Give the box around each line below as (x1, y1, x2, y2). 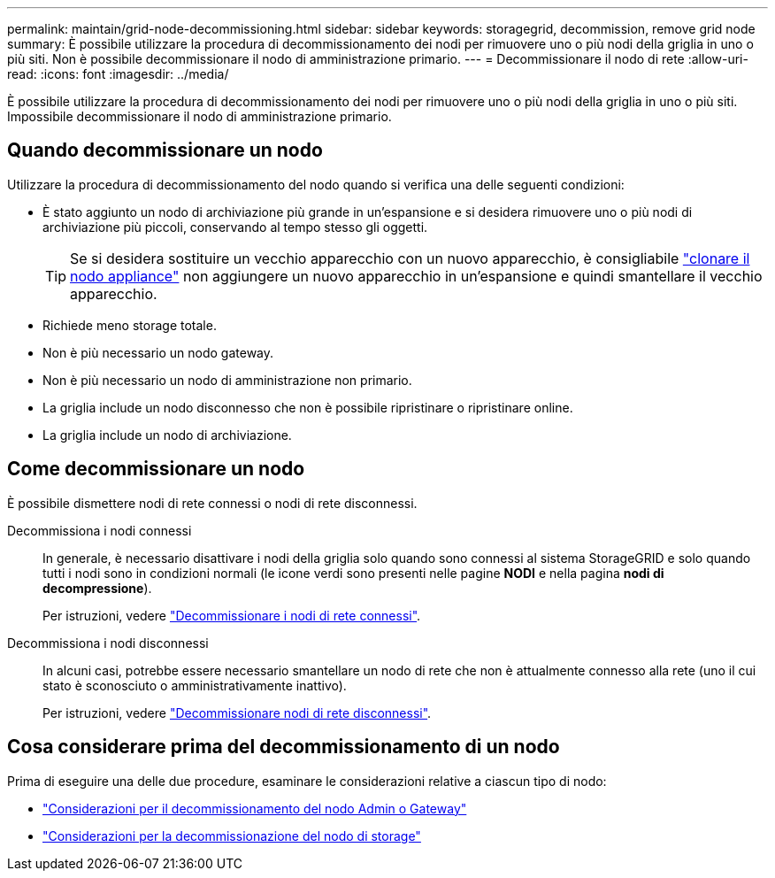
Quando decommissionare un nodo (7, 139, 323, 162)
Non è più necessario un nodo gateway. (42, 344, 274, 360)
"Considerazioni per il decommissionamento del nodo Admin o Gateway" (42, 800, 467, 816)
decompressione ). (42, 580, 152, 596)
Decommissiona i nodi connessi (7, 522, 192, 538)
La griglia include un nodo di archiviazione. (42, 427, 292, 443)
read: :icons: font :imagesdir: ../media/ (7, 66, 229, 81)
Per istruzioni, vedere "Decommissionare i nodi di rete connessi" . (42, 607, 421, 623)
